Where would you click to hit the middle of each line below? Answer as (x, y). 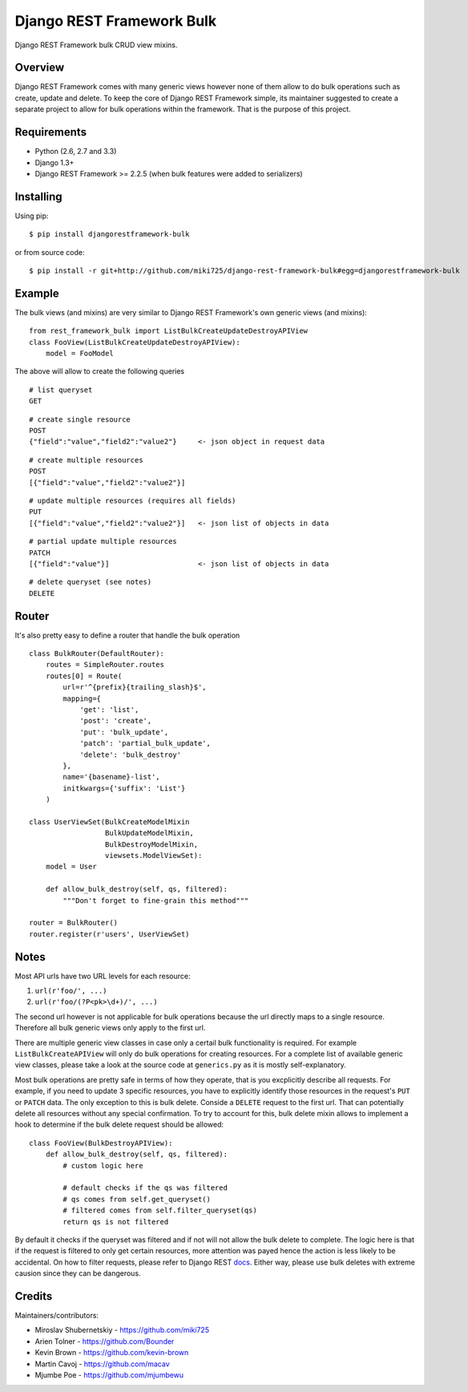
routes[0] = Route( (84, 676)
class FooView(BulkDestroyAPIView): (101, 1143)
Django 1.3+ (54, 162)
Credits (34, 1296)
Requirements (51, 132)
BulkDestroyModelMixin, (151, 844)
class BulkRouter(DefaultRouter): (97, 654)
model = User (71, 867)
